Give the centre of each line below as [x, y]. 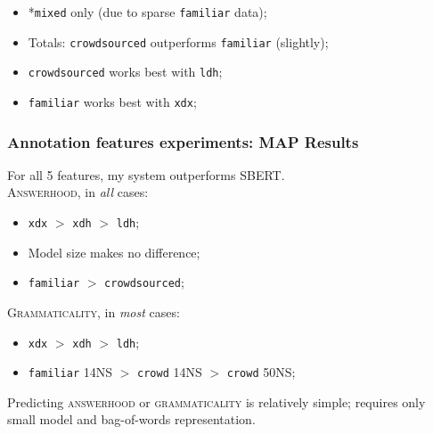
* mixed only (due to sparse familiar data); [147, 12]
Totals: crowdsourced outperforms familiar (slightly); [178, 41]
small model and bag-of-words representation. [131, 419]
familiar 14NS [70, 372]
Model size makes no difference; [114, 252]
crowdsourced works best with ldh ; [125, 72]
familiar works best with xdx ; [112, 101]
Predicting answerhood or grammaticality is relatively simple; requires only [216, 401]
